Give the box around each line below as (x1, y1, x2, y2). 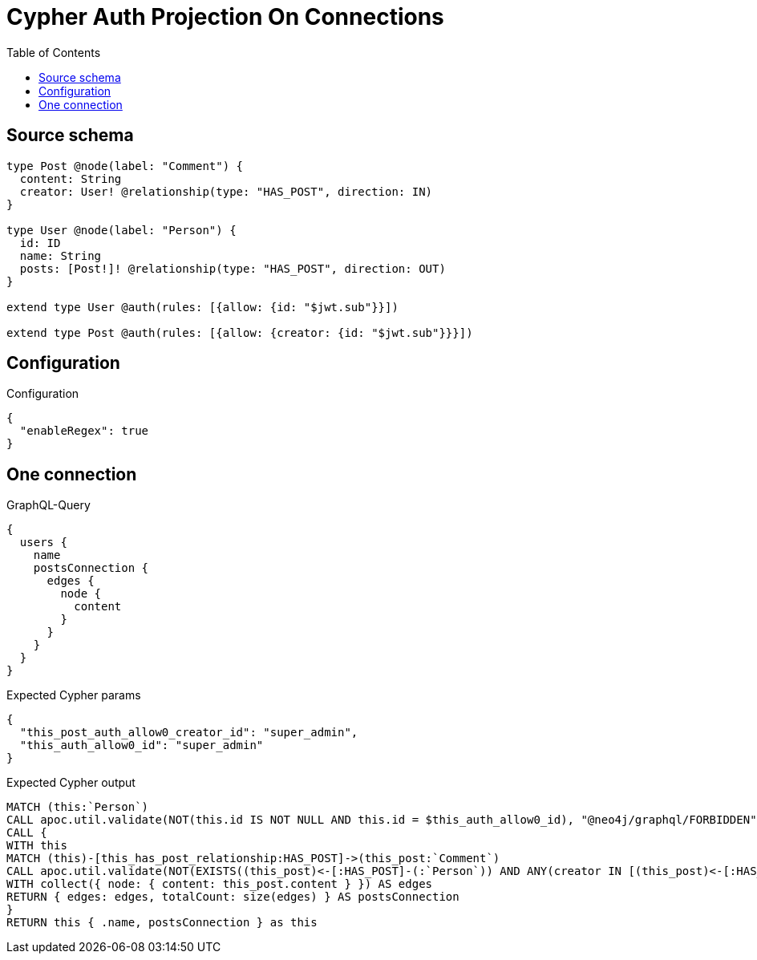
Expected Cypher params (6, 688, 141, 703)
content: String (19, 172, 122, 185)
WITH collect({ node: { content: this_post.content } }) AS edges (6, 877, 433, 891)
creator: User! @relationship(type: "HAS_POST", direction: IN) (19, 184, 433, 198)
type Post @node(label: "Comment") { (6, 159, 244, 172)
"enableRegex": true (19, 424, 149, 438)
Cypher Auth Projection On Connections (6, 3, 444, 30)
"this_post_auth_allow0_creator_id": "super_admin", (19, 726, 358, 739)
